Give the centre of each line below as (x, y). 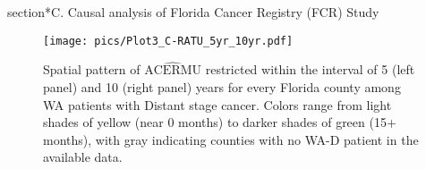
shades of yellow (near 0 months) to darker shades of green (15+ (220, 122)
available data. (83, 157)
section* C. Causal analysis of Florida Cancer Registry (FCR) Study (193, 12)
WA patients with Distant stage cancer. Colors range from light (217, 104)
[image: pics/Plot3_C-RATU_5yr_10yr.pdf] (168, 41)
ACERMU (173, 71)
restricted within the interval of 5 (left (310, 69)
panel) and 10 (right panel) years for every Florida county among (222, 87)
